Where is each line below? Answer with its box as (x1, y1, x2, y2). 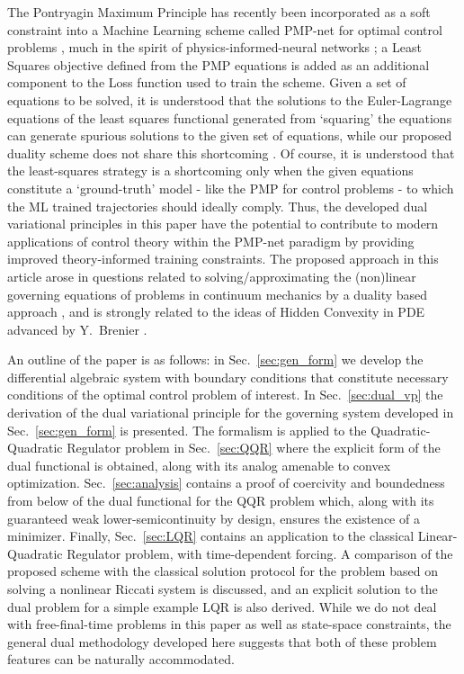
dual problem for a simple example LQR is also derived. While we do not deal (7, 597, 437, 616)
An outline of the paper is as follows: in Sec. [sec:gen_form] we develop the (7, 350, 424, 369)
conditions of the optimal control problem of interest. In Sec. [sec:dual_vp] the (7, 385, 443, 404)
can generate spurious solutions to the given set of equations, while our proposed (7, 126, 452, 145)
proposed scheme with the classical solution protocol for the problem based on (7, 562, 438, 580)
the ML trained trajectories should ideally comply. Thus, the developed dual (7, 196, 428, 215)
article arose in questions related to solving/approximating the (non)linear (7, 266, 416, 285)
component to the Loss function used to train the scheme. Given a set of (7, 73, 406, 92)
